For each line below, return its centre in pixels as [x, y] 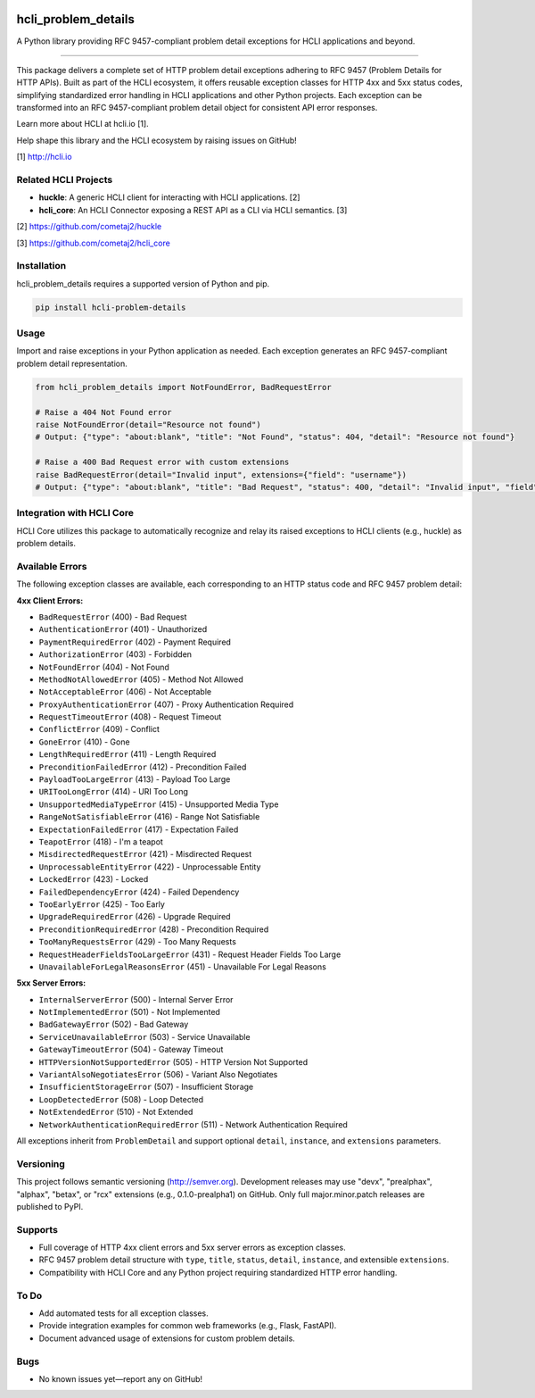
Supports [37, 1229]
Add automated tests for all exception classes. [123, 1313]
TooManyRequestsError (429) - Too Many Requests [137, 942]
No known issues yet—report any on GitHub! [121, 1378]
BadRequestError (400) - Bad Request [113, 617]
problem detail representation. [72, 363]
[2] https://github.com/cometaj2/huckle [89, 227]
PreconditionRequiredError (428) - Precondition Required [154, 929]
